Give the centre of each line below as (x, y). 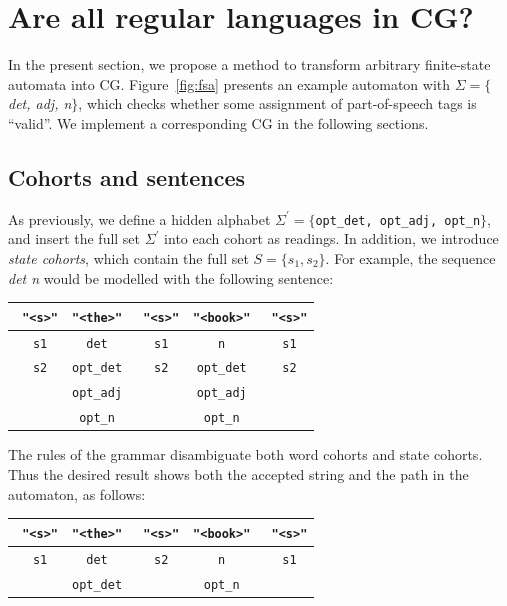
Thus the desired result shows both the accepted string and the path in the (238, 474)
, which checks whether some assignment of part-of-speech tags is (277, 103)
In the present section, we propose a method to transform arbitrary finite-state (249, 64)
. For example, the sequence (410, 257)
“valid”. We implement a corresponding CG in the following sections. (218, 122)
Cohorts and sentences (127, 176)
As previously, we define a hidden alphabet (139, 218)
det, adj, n (40, 103)
